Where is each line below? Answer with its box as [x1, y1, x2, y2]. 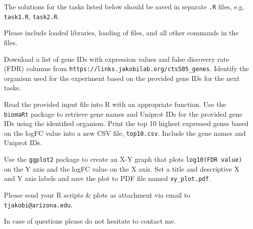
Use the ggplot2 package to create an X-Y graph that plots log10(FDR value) [4, 154, 242, 164]
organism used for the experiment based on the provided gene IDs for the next [4, 73, 240, 83]
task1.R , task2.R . [4, 11, 59, 21]
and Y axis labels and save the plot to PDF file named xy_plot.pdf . [4, 173, 211, 183]
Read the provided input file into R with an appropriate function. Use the [4, 99, 226, 109]
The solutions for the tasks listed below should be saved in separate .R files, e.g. [4, 1, 245, 11]
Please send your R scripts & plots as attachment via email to [4, 189, 191, 200]
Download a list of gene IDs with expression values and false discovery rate [4, 53, 229, 64]
